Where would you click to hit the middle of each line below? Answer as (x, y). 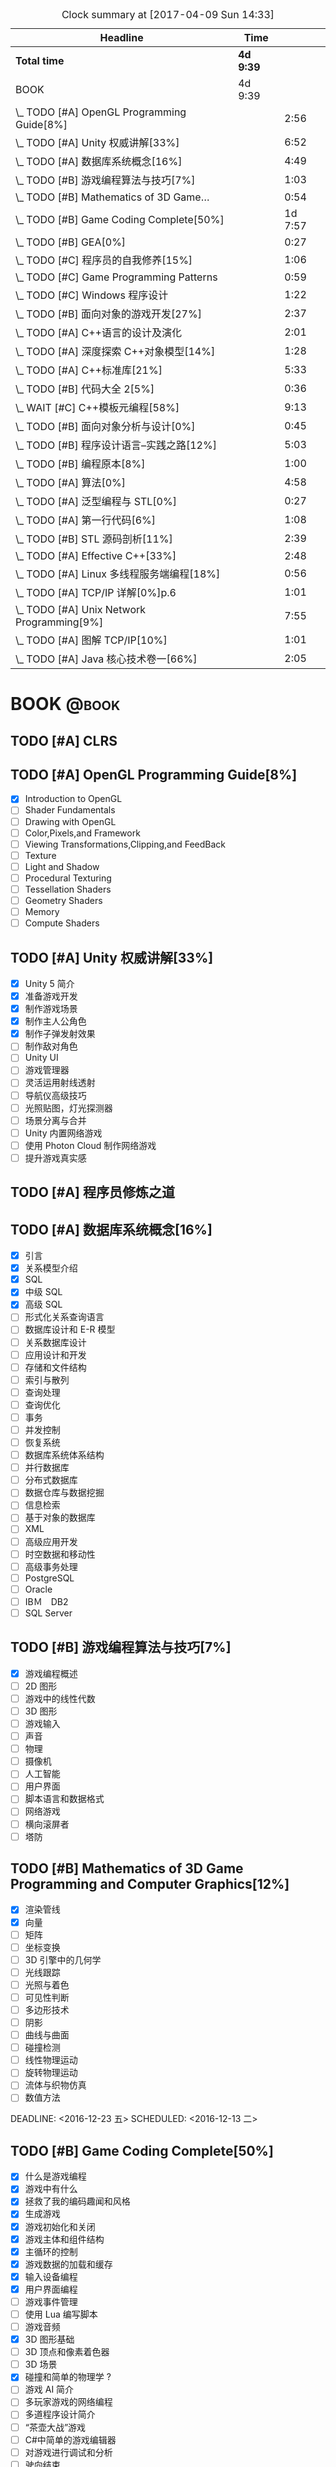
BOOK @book (65, 704)
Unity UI (41, 1058)
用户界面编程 (51, 2289)
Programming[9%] (59, 622)
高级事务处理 (51, 1566)
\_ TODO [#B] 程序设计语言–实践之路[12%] (116, 445)
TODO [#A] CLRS (64, 740)
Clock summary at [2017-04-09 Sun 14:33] (168, 14)
